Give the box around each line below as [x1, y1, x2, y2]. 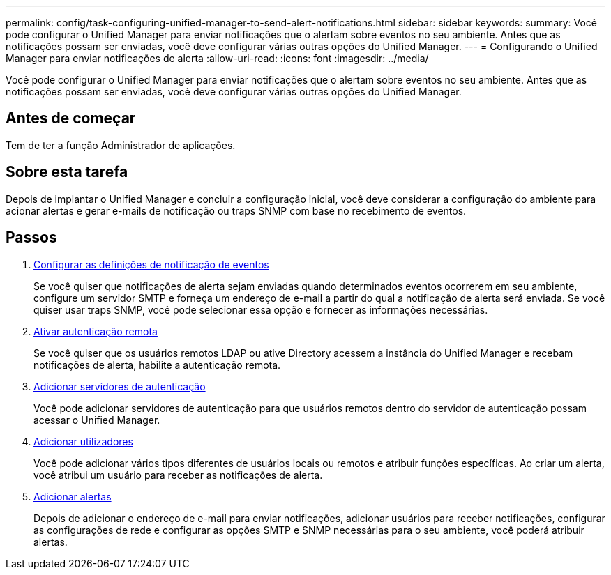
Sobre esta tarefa [6, 163, 128, 181]
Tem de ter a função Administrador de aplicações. [6, 139, 236, 151]
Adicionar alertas [33, 490, 112, 503]
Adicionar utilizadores [33, 435, 133, 447]
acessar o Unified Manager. [33, 413, 160, 426]
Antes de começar [6, 109, 136, 128]
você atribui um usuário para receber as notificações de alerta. [33, 468, 323, 481]
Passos [6, 229, 57, 247]
